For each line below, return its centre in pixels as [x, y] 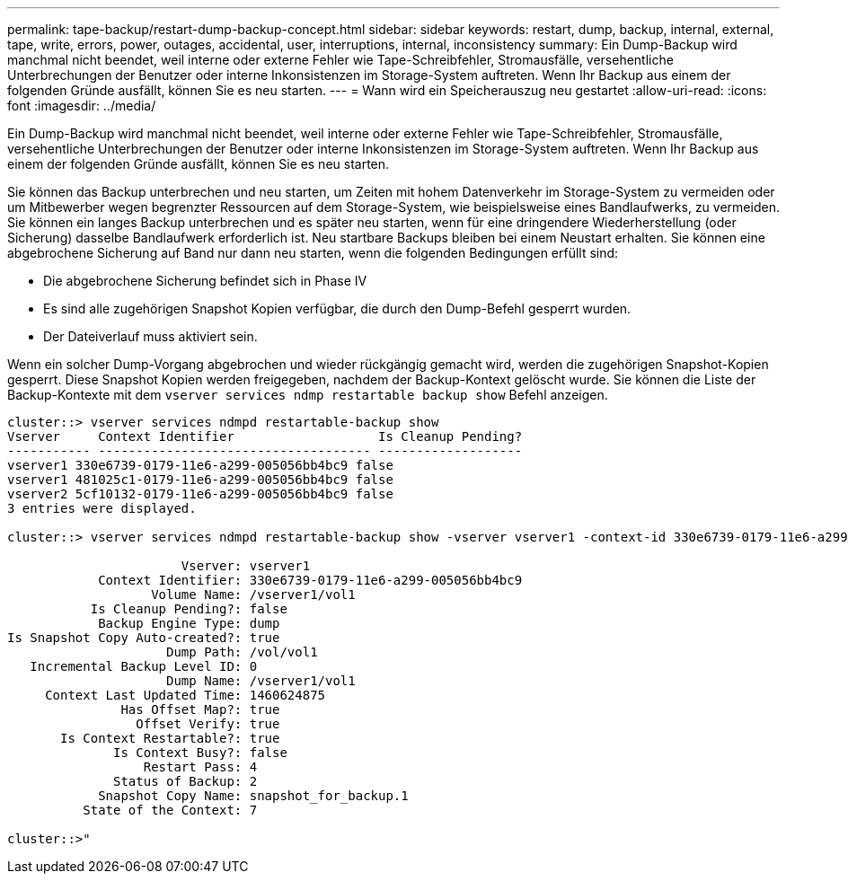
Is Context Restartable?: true [170, 738]
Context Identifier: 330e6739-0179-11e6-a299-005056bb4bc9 [310, 580]
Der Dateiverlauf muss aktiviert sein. [150, 336]
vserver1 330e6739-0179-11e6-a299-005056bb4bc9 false [200, 465]
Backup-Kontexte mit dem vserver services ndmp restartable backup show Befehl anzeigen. [308, 395]
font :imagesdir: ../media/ [82, 106]
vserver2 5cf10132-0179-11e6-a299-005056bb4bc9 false [200, 494]
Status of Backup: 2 [185, 781]
